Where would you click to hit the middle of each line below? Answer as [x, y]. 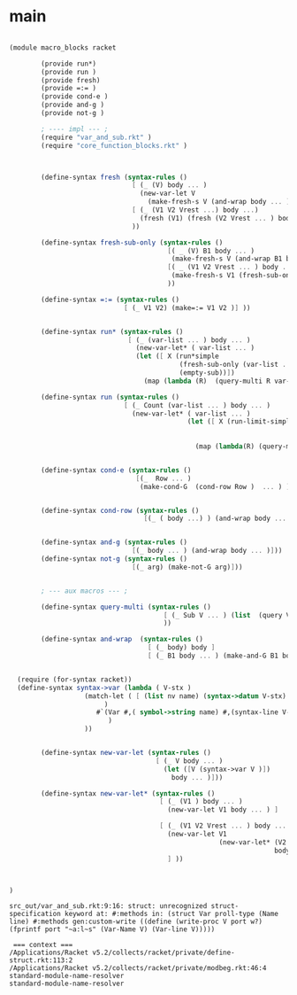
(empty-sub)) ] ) [207, 373]
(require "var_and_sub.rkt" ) [96, 137]
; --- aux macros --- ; [84, 591]
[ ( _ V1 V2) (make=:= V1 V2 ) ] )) [187, 307]
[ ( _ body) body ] [181, 648]
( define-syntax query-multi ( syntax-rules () [126, 607]
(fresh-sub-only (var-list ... [236, 365]
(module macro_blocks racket [63, 47]
